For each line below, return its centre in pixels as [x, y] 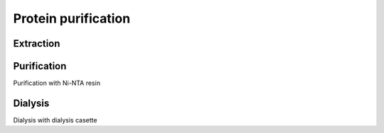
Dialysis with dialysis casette [55, 120]
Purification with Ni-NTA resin [57, 83]
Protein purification [72, 18]
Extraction [37, 44]
